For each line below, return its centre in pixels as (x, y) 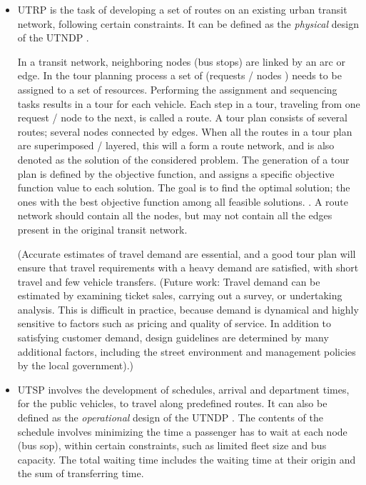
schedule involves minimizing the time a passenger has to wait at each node (182, 431)
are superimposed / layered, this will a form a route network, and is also (176, 145)
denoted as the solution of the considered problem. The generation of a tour (183, 159)
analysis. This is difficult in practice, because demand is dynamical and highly (188, 309)
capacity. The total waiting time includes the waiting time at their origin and (187, 459)
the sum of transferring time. (81, 473)
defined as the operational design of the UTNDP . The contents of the (171, 417)
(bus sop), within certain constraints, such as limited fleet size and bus (172, 445)
